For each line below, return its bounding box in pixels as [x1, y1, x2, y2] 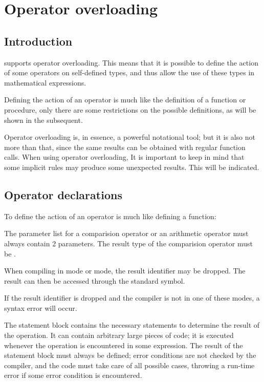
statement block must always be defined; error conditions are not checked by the [4, 350, 256, 360]
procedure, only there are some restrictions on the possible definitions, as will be [4, 104, 256, 115]
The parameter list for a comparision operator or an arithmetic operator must [4, 228, 249, 239]
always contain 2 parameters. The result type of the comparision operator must [4, 238, 253, 248]
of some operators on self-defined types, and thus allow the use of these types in [4, 67, 255, 78]
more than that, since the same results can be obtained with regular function [4, 141, 246, 152]
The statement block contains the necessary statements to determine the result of [4, 320, 260, 330]
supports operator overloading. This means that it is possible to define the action [4, 57, 258, 68]
